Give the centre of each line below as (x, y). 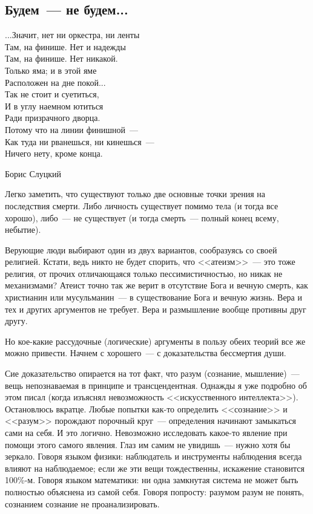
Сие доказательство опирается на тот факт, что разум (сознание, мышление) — (152, 373)
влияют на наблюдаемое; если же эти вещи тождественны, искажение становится (155, 468)
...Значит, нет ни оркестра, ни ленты (72, 35)
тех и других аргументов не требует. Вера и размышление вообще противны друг (156, 309)
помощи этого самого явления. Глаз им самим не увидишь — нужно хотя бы (148, 444)
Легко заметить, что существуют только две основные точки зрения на (135, 194)
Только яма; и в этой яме (51, 70)
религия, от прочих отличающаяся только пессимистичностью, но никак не (144, 273)
